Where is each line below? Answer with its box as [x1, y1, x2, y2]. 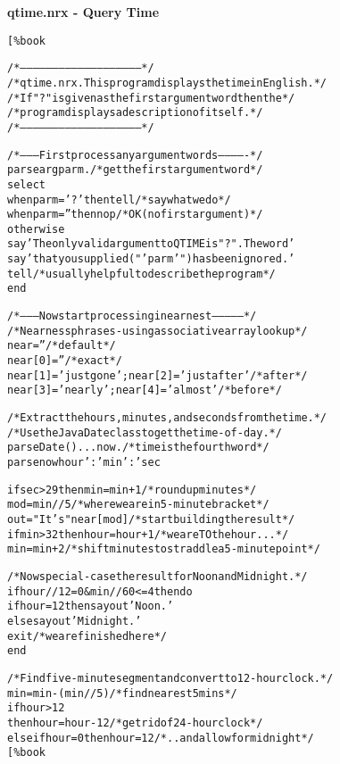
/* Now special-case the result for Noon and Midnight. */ [7, 569, 308, 583]
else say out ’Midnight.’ [7, 614, 142, 627]
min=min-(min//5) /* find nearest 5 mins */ [7, 686, 237, 700]
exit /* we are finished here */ [7, 629, 168, 643]
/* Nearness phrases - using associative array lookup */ [7, 324, 308, 337]
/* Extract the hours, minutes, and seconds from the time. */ [7, 411, 328, 425]
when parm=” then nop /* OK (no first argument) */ [7, 208, 263, 221]
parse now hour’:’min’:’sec [7, 456, 161, 469]
